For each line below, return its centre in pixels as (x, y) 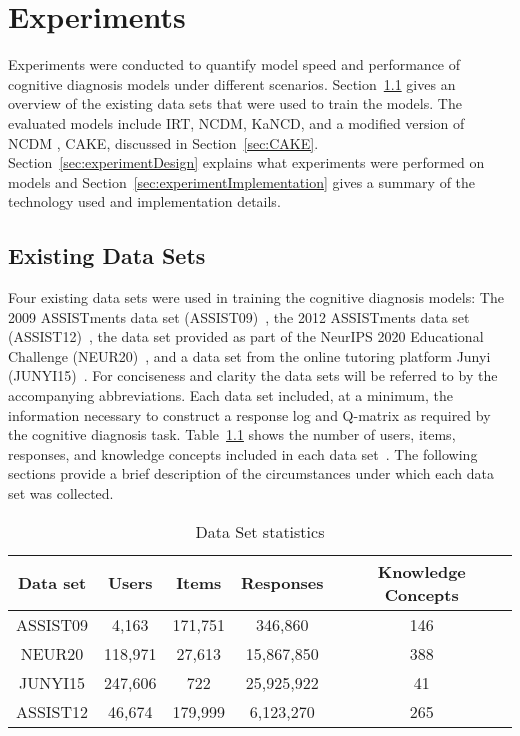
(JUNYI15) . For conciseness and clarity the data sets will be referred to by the (253, 375)
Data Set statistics (260, 531)
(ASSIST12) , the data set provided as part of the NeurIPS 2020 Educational (246, 336)
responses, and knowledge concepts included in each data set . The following (243, 453)
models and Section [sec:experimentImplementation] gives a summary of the (242, 181)
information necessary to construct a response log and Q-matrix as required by (249, 414)
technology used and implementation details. (144, 201)
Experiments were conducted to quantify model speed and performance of (234, 64)
